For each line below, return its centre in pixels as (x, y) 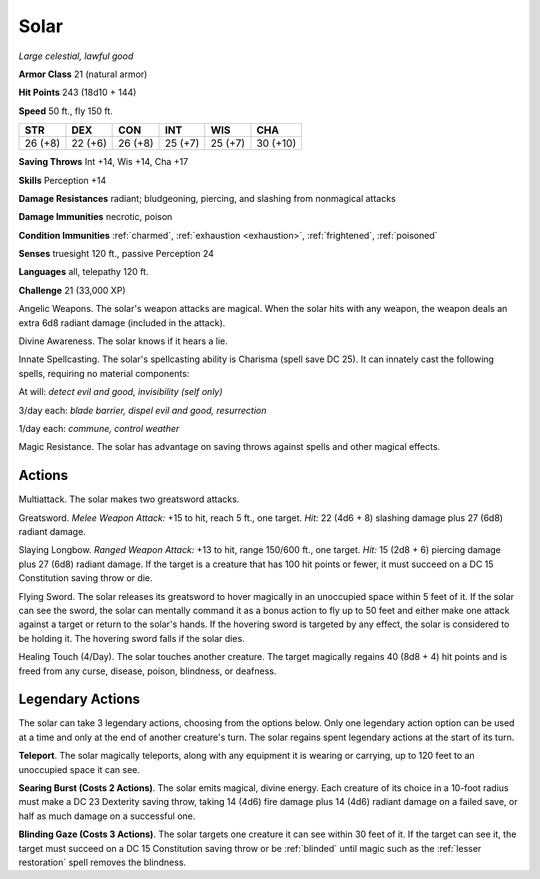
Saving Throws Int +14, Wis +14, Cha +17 (103, 162)
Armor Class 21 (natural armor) (83, 74)
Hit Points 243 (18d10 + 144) (77, 92)
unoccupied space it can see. (79, 769)
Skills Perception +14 (62, 180)
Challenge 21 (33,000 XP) (72, 290)
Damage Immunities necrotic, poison (95, 217)
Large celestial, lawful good (76, 56)
